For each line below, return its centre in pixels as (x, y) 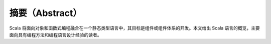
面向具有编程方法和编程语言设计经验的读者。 (55, 34)
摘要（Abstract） (46, 13)
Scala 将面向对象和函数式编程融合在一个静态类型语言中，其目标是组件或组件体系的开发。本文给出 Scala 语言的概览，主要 (135, 28)
